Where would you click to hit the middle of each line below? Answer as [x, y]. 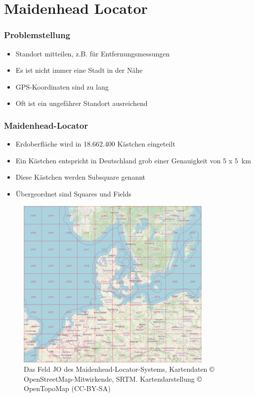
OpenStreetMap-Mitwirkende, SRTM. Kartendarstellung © [113, 378]
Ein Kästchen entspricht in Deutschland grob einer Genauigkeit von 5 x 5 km [133, 160]
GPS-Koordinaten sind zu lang [62, 86]
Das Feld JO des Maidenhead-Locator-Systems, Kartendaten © [119, 369]
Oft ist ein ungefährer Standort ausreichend [82, 103]
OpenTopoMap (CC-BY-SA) [67, 388]
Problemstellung [37, 35]
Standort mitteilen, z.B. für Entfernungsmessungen [93, 53]
